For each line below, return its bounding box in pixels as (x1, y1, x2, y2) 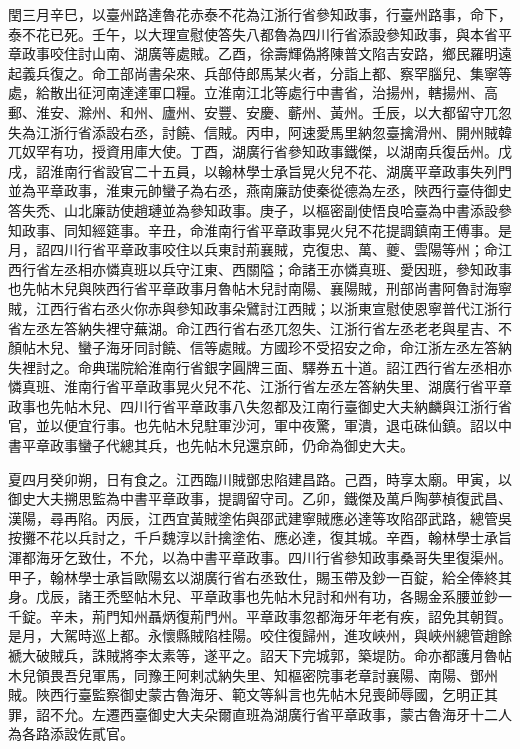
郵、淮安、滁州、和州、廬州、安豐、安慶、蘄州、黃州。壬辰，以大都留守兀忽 (8, 101, 512, 122)
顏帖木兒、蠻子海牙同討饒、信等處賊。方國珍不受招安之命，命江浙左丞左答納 (8, 337, 512, 358)
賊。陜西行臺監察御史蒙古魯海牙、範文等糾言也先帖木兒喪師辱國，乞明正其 (8, 684, 498, 705)
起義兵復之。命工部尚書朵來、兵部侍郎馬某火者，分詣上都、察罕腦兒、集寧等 (8, 62, 512, 83)
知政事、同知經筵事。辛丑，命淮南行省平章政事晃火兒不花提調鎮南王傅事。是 (8, 219, 512, 240)
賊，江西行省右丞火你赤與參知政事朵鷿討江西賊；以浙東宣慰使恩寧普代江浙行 (8, 297, 512, 318)
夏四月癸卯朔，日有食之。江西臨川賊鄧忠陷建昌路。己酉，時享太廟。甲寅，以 (8, 468, 512, 489)
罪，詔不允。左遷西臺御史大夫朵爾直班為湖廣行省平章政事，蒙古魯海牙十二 (8, 703, 498, 724)
